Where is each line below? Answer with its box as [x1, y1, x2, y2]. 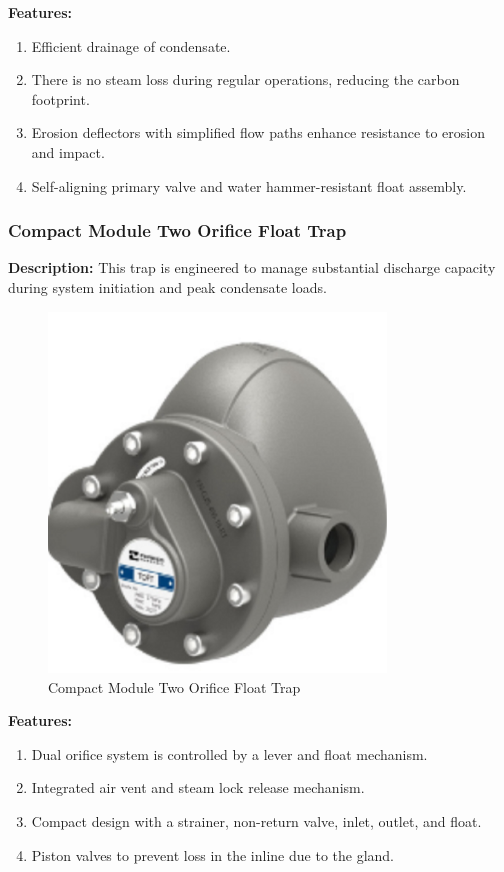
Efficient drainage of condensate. [31, 35, 231, 56]
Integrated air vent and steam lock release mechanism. [31, 777, 365, 798]
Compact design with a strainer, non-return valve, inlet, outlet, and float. [31, 810, 482, 831]
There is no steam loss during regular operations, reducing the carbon [31, 69, 460, 90]
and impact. [31, 141, 105, 162]
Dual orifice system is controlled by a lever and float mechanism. [31, 743, 428, 764]
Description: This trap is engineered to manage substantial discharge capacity [8, 257, 496, 278]
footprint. [31, 88, 90, 109]
